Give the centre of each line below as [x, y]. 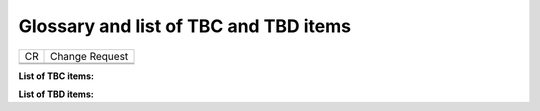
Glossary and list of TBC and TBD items [185, 26]
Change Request [89, 56]
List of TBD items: [56, 94]
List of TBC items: [56, 76]
